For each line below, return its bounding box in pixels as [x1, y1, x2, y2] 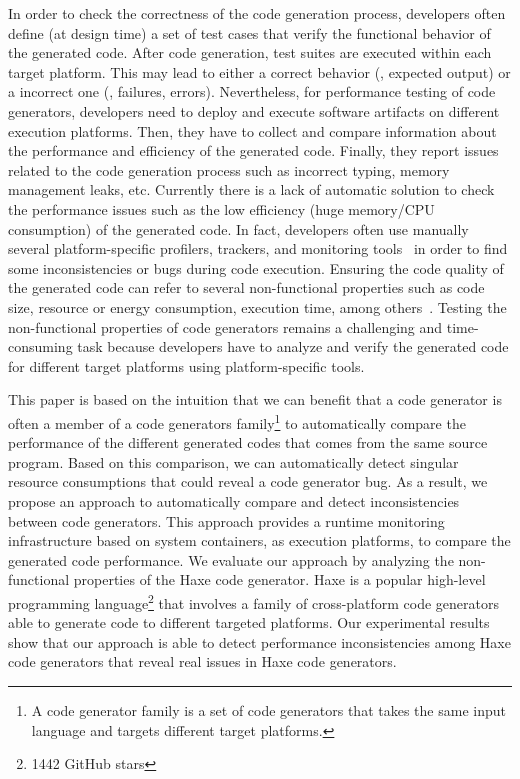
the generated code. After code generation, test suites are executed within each [8, 42, 492, 63]
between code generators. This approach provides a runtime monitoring [8, 510, 445, 531]
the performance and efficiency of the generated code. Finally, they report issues [8, 140, 499, 161]
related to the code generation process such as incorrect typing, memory [8, 159, 450, 180]
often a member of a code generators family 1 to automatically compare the [8, 409, 466, 433]
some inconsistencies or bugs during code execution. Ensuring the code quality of [8, 257, 504, 278]
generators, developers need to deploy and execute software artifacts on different [8, 100, 500, 121]
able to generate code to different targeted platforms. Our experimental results [8, 612, 490, 633]
